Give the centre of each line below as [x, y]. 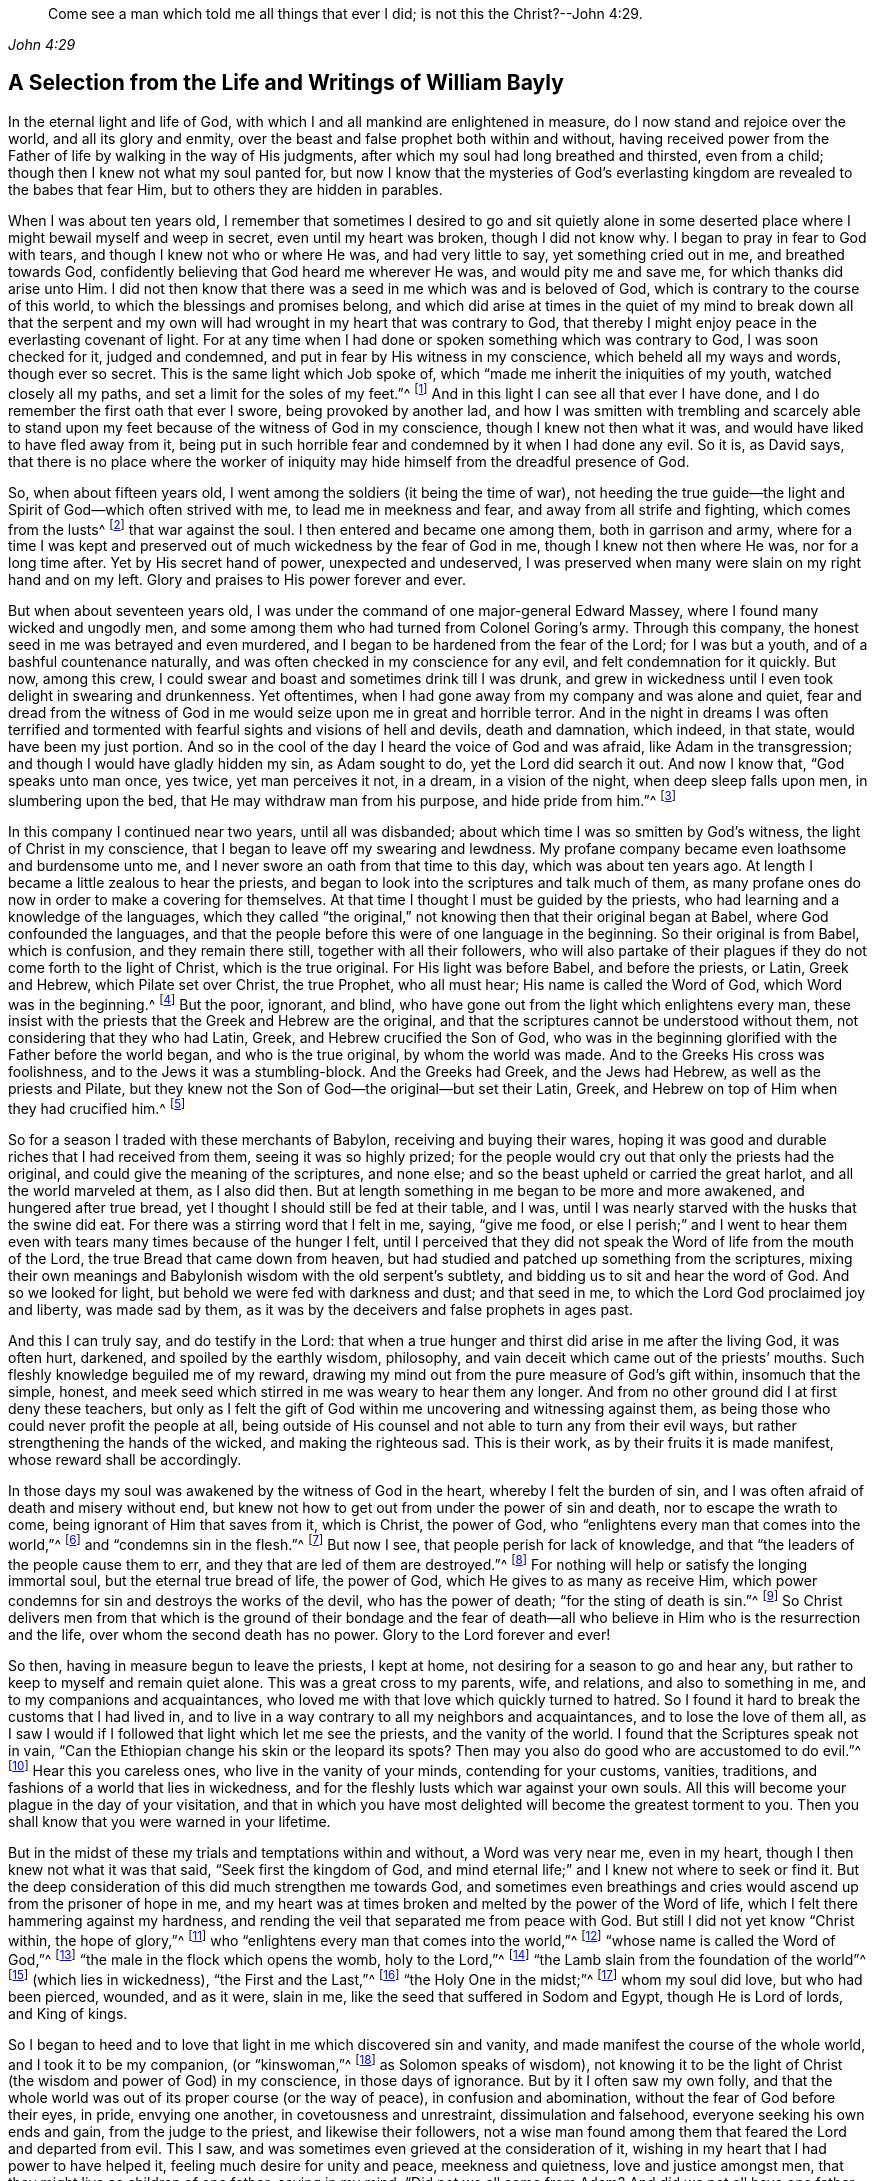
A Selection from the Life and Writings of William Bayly [286, 83]
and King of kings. [68, 2013]
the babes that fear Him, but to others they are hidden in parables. [225, 189]
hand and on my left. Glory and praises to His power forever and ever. [237, 580]
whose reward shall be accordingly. [125, 1460]
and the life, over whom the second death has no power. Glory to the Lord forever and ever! [309, 1635]
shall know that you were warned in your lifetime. [169, 1821]
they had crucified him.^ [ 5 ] [97, 1107]
